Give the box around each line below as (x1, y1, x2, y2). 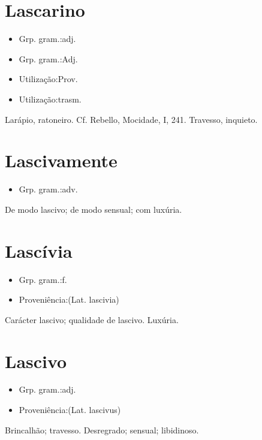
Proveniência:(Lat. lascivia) (19, 293, 119, 306)
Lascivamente (5, 148, 118, 173)
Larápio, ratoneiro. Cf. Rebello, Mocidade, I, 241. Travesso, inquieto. (5, 113, 258, 125)
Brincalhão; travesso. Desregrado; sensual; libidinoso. (5, 423, 199, 436)
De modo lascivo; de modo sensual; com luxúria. (5, 203, 182, 215)
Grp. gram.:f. (19, 273, 67, 285)
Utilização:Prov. (19, 73, 78, 85)
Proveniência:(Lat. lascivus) (19, 403, 121, 416)
